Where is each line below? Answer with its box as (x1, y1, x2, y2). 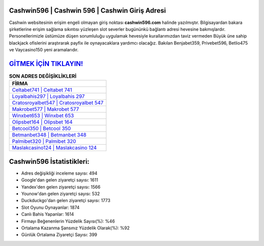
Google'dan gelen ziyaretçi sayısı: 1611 (21, 177, 98, 183)
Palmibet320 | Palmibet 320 (12, 138, 76, 145)
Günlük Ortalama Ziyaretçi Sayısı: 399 (21, 232, 97, 238)
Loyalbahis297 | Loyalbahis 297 (12, 93, 85, 100)
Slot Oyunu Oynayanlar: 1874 (21, 204, 80, 210)
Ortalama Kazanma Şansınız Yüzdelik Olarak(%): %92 (21, 225, 130, 231)
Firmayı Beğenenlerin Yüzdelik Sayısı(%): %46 (21, 218, 115, 224)
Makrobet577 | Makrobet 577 (12, 106, 79, 112)
